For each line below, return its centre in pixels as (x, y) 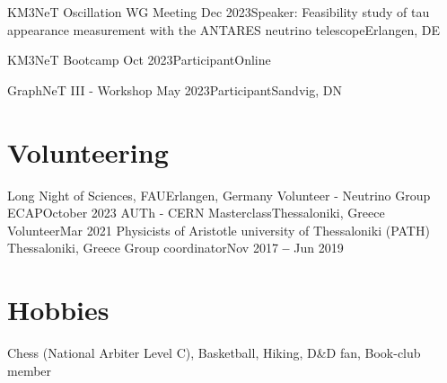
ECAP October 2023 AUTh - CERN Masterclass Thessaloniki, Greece (196, 213)
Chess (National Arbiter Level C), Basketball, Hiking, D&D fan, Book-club (214, 352)
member (30, 370)
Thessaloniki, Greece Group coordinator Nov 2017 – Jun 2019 (175, 248)
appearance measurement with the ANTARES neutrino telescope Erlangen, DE (223, 29)
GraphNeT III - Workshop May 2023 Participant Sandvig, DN (175, 89)
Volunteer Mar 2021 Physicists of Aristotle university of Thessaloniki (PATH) (219, 230)
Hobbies (58, 310)
